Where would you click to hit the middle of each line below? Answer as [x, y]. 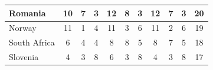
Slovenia [24, 57]
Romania [27, 13]
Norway [23, 28]
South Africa [32, 42]
